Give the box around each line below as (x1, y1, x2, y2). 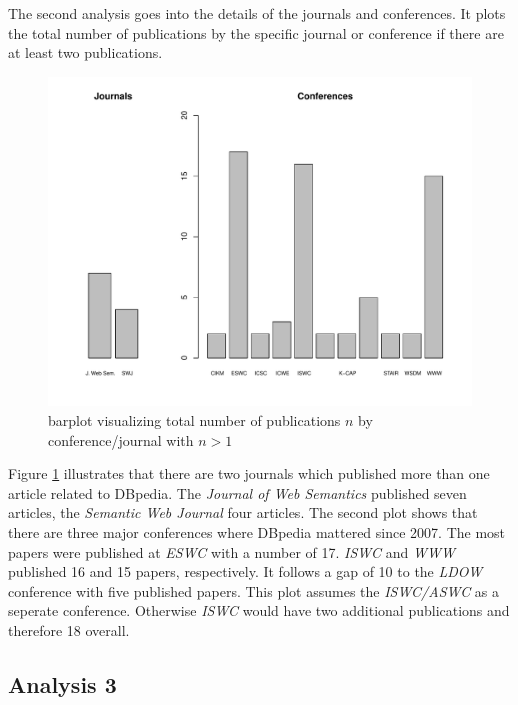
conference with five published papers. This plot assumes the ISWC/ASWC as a (8, 580, 500, 601)
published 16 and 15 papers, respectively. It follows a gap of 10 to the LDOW (8, 561, 483, 582)
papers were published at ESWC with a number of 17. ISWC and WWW (8, 541, 455, 562)
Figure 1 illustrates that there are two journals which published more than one (8, 463, 490, 484)
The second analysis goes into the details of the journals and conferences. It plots (8, 3, 506, 23)
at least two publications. (8, 42, 163, 63)
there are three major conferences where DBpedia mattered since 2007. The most (8, 521, 506, 542)
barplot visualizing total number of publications (48, 409, 341, 430)
